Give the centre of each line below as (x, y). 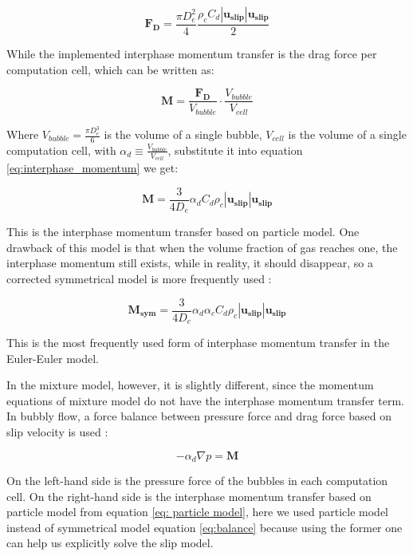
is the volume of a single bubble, (183, 134)
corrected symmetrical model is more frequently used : (139, 278)
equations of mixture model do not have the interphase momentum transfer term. (205, 400)
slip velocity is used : (57, 432)
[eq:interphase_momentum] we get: (92, 168)
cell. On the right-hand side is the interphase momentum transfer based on (189, 496)
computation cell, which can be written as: (110, 69)
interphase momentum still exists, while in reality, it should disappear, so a (190, 263)
